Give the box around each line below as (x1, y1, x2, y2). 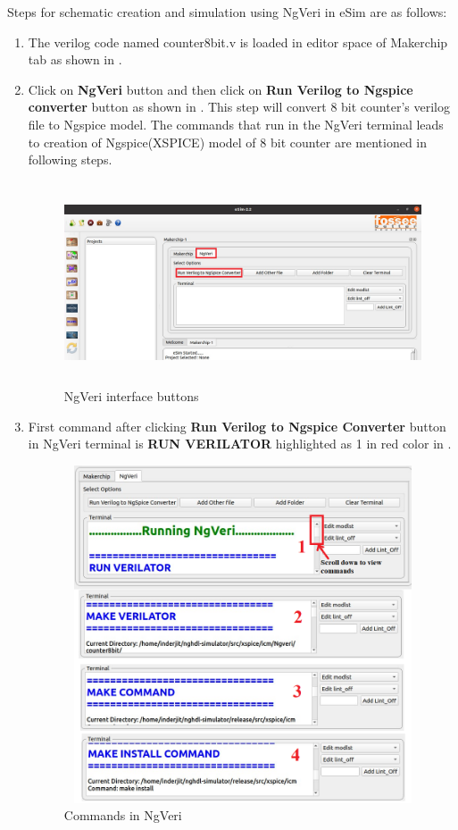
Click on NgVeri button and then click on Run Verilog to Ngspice (28, 80, 413, 98)
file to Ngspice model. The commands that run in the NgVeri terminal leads (28, 114, 444, 133)
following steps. (28, 150, 112, 169)
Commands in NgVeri (63, 806, 182, 825)
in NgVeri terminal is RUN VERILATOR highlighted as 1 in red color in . (28, 434, 452, 453)
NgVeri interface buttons (63, 387, 199, 406)
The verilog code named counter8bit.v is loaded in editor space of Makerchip (28, 32, 448, 51)
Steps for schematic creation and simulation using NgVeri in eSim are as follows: (7, 3, 447, 21)
